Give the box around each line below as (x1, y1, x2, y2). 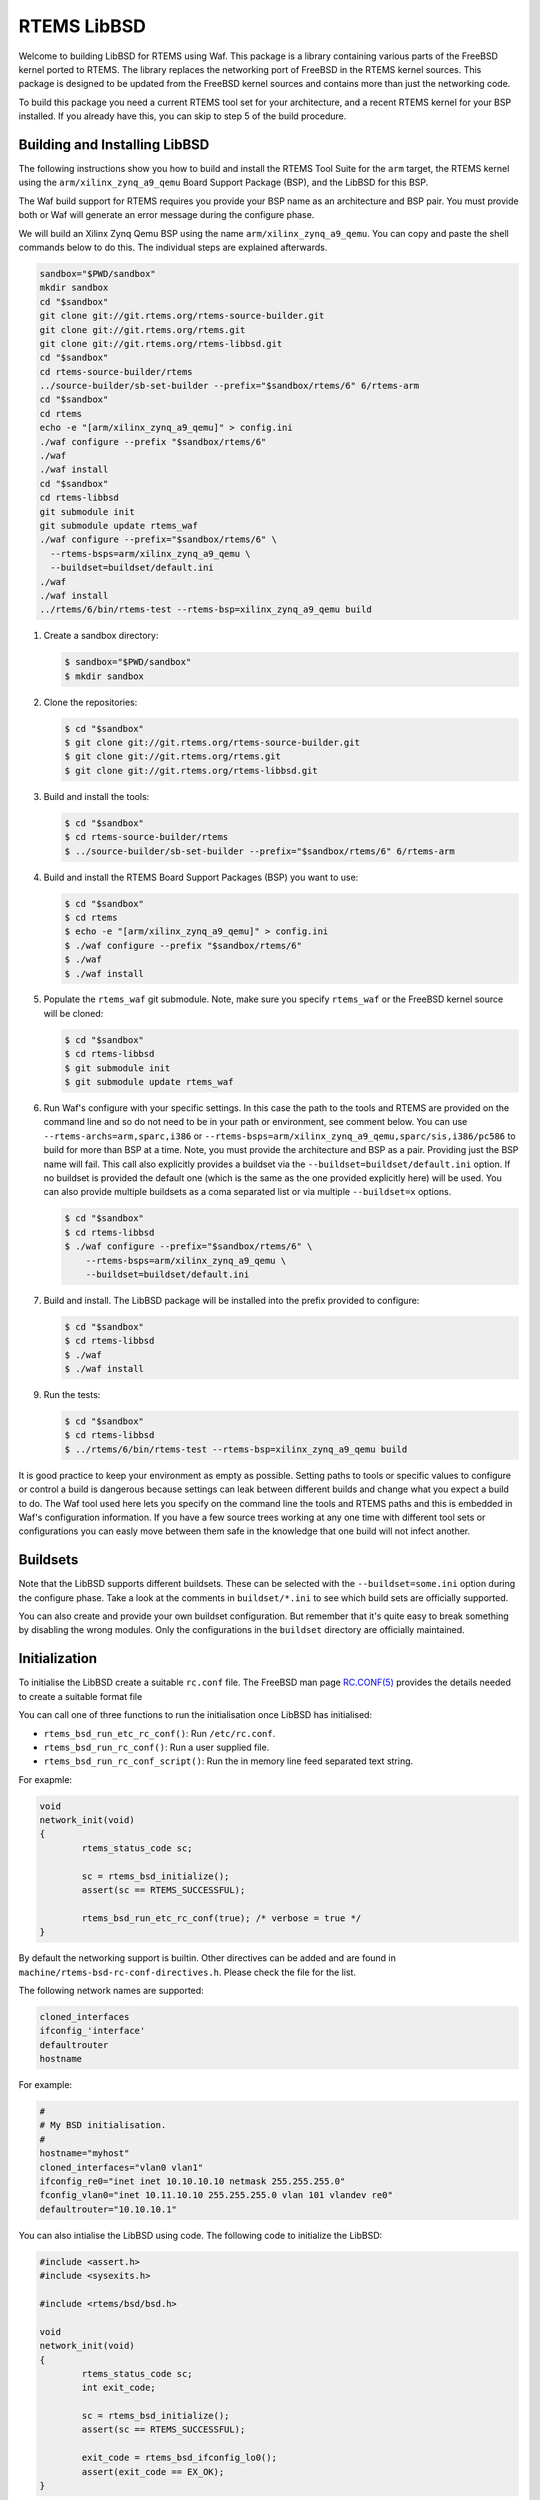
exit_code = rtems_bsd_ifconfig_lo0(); (81, 2452, 277, 2464)
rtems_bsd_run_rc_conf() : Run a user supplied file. (43, 1741, 270, 1753)
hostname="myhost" (39, 2148, 130, 2159)
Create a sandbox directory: (43, 630, 159, 642)
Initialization (18, 1650, 98, 1667)
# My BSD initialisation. (39, 2120, 167, 2131)
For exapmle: (18, 1773, 73, 1785)
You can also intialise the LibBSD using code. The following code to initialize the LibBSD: (18, 2229, 383, 2241)
